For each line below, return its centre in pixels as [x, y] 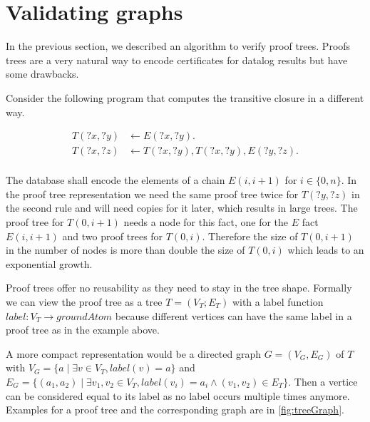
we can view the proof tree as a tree [84, 301]
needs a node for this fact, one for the [206, 221]
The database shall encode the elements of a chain [115, 180]
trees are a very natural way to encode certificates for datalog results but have [177, 60]
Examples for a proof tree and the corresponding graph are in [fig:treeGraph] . [175, 410]
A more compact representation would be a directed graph [134, 353]
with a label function [278, 301]
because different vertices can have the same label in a [233, 315]
